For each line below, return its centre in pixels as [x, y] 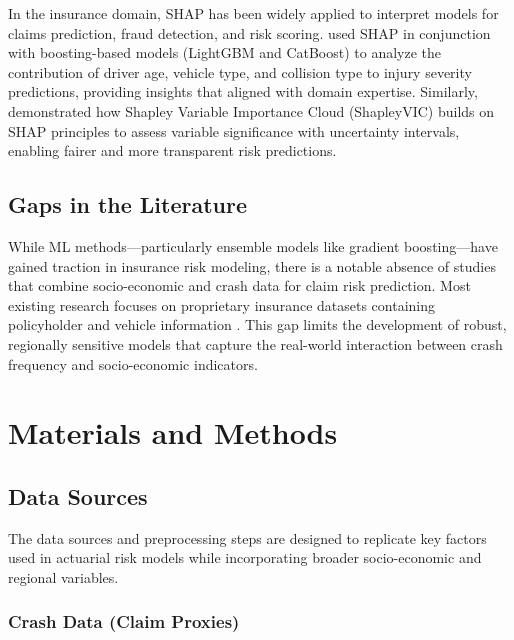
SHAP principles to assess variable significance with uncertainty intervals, [234, 130]
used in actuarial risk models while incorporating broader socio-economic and [245, 557]
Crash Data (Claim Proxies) [124, 621]
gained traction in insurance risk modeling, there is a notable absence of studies [252, 265]
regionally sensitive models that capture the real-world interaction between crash [255, 343]
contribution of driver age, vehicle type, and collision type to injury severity [240, 71]
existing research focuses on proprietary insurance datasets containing [221, 304]
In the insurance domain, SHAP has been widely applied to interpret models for [253, 13]
